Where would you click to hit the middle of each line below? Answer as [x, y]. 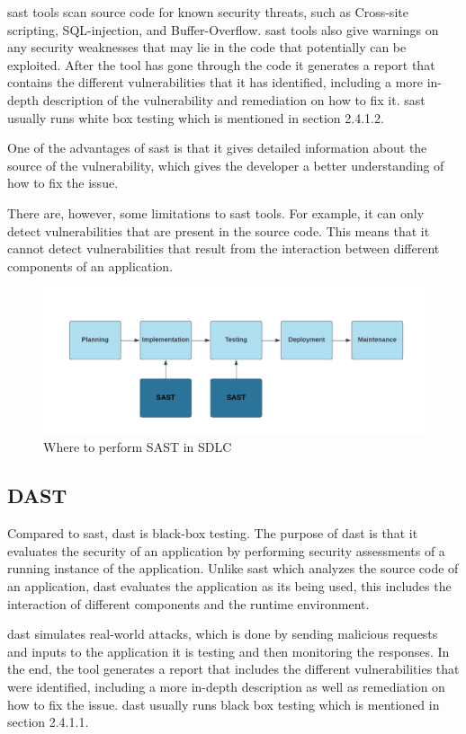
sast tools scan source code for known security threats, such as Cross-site [208, 12]
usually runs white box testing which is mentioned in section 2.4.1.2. [196, 117]
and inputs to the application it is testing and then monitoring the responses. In [229, 651]
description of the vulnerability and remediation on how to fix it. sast [234, 99]
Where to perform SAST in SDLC [138, 447]
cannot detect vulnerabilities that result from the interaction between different [224, 248]
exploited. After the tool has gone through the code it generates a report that [221, 64]
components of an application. [90, 265]
